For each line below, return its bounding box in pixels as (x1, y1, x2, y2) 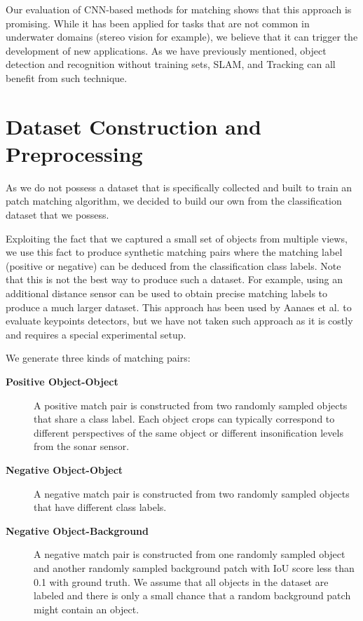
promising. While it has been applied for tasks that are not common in (6, 15, 310, 30)
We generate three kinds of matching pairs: (6, 350, 191, 365)
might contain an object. (34, 601, 139, 616)
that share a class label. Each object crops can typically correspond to (34, 411, 335, 426)
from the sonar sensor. (34, 439, 130, 453)
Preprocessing (6, 139, 143, 168)
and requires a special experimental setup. (6, 327, 186, 341)
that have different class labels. (34, 500, 167, 514)
